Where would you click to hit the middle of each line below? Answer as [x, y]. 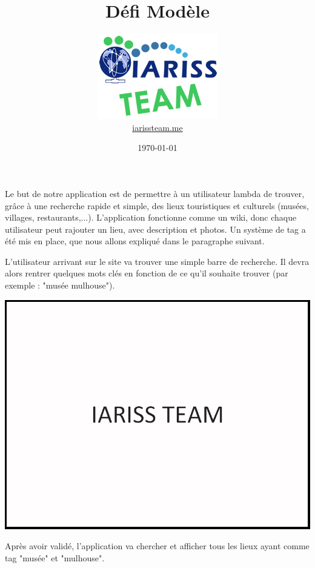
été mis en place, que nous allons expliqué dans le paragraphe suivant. [135, 241]
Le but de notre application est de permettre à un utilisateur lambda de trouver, [155, 193]
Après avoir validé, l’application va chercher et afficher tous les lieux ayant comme [157, 546]
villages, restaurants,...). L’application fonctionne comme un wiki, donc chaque [151, 217]
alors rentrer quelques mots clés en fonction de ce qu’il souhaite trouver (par [147, 273]
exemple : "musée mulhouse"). [60, 285]
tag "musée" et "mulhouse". [55, 557]
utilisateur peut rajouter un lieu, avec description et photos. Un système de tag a [155, 229]
